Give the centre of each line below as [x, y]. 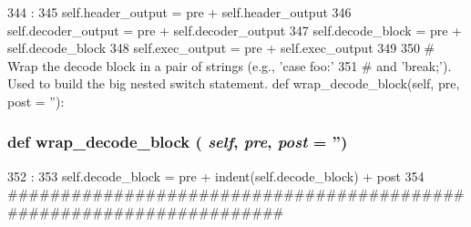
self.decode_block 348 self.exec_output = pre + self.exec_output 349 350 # [221, 48]
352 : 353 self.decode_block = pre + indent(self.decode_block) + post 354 [216, 175]
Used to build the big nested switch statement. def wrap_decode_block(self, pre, [234, 83]
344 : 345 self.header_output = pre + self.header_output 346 [179, 12]
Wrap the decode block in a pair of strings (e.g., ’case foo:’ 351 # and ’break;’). [230, 65]
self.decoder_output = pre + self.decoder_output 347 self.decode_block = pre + [235, 30]
